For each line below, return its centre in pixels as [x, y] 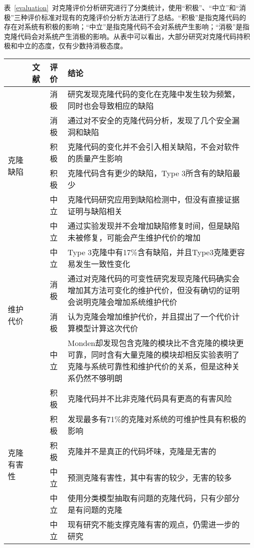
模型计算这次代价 [107, 328]
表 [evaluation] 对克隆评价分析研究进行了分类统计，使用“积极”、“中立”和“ [122, 7]
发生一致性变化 [103, 264]
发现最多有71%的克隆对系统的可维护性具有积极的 [157, 419]
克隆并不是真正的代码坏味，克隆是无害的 [142, 451]
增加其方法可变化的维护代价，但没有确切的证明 [154, 290]
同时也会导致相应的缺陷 [111, 105]
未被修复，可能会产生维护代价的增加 [134, 237]
